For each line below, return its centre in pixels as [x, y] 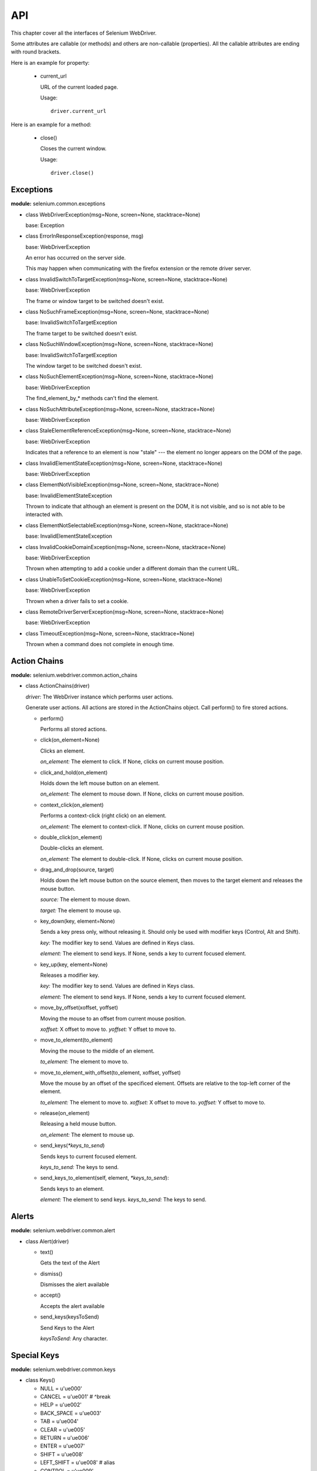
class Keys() [41, 1380]
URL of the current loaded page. [79, 87]
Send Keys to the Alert [67, 1327]
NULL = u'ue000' [61, 1388]
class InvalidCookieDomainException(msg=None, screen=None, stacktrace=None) [126, 547]
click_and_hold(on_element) [74, 772]
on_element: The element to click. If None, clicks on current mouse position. [132, 761]
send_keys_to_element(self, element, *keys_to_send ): [105, 1178]
